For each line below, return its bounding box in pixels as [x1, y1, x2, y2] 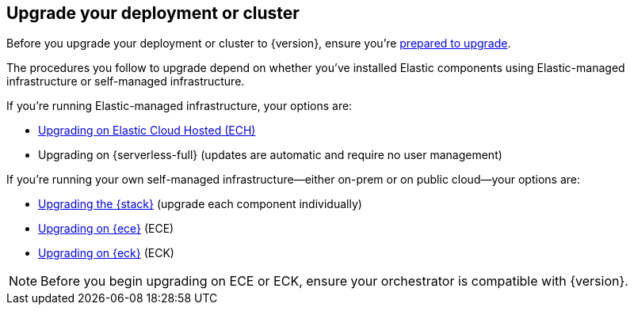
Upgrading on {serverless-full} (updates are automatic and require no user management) [38, 148, 502, 162]
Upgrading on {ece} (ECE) [38, 222, 174, 236]
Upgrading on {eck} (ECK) [38, 246, 174, 260]
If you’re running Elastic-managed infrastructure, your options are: [6, 99, 353, 113]
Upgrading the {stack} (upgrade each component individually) [38, 197, 362, 211]
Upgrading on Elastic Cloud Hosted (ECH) [38, 123, 256, 138]
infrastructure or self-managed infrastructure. [6, 74, 245, 89]
